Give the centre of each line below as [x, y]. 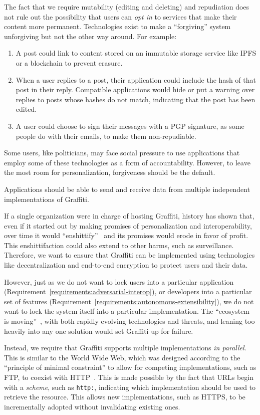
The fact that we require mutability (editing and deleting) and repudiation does [127, 7]
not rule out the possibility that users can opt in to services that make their [120, 16]
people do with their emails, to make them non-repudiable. [106, 136]
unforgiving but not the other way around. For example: [90, 36]
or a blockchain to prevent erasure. [69, 62]
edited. [26, 109]
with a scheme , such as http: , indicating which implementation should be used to [130, 387]
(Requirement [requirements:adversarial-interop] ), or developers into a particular [128, 291]
